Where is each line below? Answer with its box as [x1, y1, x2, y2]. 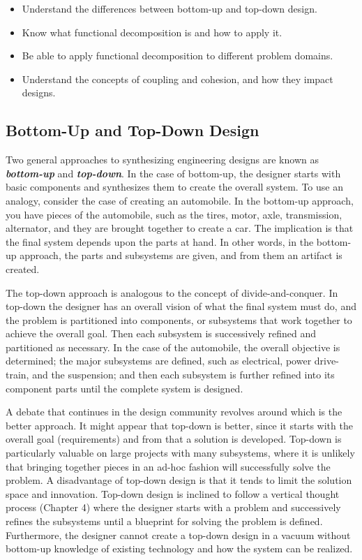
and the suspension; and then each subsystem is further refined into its [32, 367, 335, 382]
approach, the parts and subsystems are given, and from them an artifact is [20, 248, 342, 263]
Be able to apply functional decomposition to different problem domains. [22, 48, 333, 63]
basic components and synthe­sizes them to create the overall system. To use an [6, 179, 343, 194]
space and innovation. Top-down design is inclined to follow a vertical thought [6, 486, 340, 501]
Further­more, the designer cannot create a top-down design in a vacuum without [6, 527, 351, 542]
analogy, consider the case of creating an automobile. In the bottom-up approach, [6, 193, 354, 207]
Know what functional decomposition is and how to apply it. [22, 24, 282, 39]
